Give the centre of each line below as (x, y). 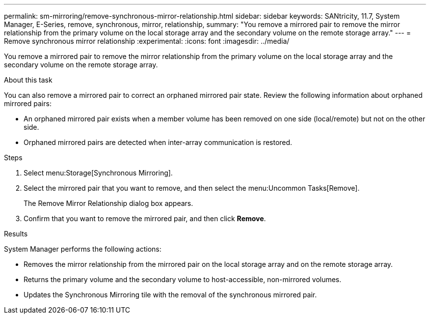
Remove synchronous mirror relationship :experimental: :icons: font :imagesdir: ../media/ (147, 41)
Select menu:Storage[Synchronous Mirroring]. (98, 173)
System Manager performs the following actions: (83, 249)
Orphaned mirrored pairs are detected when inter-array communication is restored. (158, 142)
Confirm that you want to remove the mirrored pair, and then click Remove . (145, 218)
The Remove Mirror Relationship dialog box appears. (108, 203)
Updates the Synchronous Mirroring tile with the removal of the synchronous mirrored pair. (170, 295)
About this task (28, 80)
